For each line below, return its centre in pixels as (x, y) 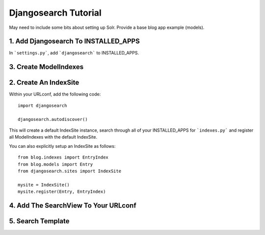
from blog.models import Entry (55, 164)
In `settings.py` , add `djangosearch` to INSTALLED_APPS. (74, 53)
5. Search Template (39, 221)
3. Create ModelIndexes (46, 67)
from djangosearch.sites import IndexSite (70, 171)
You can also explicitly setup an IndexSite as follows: (62, 146)
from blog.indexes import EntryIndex (63, 157)
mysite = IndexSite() (44, 185)
